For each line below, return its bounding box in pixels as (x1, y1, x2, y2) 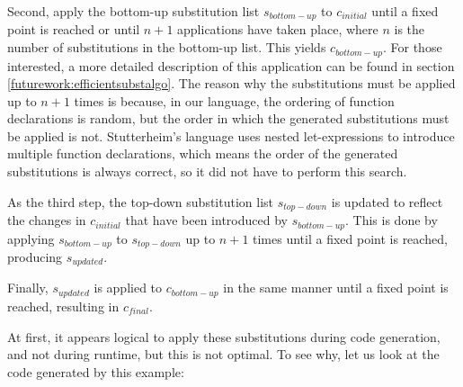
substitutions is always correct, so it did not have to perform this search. (7, 162, 407, 181)
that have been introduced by (125, 211, 288, 229)
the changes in (7, 211, 86, 229)
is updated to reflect (331, 192, 443, 211)
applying (7, 229, 55, 247)
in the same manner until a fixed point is (223, 278, 449, 297)
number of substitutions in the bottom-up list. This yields (7, 38, 326, 57)
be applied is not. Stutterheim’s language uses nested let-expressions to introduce (7, 126, 455, 145)
